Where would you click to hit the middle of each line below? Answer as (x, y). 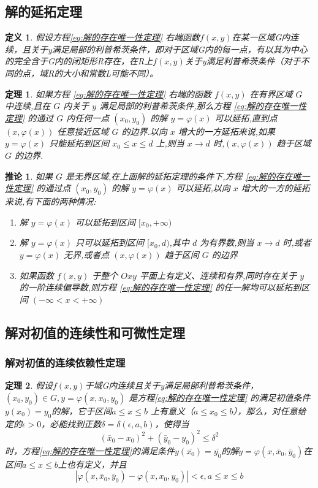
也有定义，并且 (97, 464)
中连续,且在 (28, 106)
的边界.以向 (144, 131)
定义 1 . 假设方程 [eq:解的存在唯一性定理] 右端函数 (103, 37)
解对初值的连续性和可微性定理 (95, 332)
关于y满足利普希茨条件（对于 (243, 61)
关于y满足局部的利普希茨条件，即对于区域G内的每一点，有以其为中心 (169, 49)
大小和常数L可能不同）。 (110, 73)
